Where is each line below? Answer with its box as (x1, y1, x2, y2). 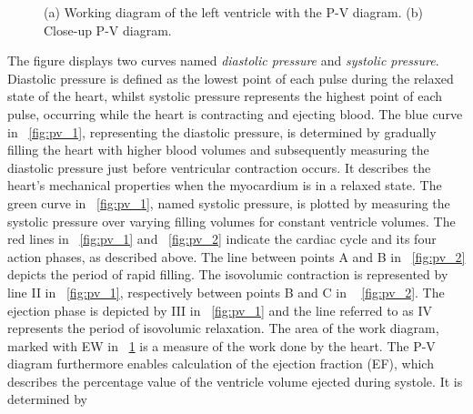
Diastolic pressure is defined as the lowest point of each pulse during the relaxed (7, 68, 454, 87)
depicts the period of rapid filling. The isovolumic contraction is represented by (7, 265, 448, 284)
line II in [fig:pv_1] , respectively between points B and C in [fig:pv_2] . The (7, 282, 445, 301)
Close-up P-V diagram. (44, 20, 172, 39)
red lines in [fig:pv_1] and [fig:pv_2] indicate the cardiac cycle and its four (7, 229, 437, 248)
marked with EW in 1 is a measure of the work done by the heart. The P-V (7, 336, 436, 355)
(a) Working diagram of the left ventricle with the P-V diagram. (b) (44, 3, 423, 21)
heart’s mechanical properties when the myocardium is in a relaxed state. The (7, 176, 442, 195)
